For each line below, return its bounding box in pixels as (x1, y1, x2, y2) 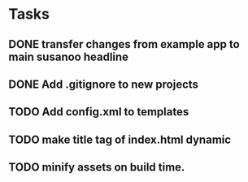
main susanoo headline (8, 50, 128, 63)
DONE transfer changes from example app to (8, 37, 240, 51)
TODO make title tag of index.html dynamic (8, 132, 232, 146)
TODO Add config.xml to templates (8, 105, 189, 119)
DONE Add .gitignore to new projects (8, 77, 199, 91)
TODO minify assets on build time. (8, 160, 185, 175)
